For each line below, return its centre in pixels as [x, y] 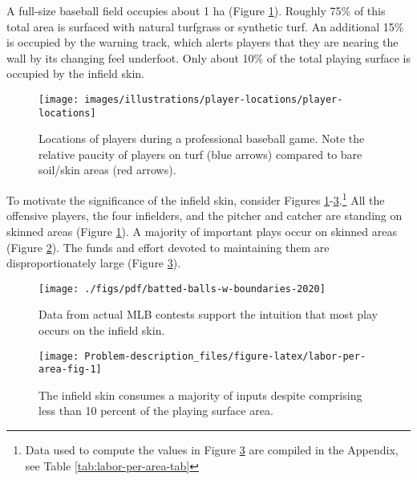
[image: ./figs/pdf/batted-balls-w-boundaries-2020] [182, 289]
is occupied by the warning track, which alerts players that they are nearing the [202, 42]
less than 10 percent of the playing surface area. [156, 411]
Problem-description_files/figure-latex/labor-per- [225, 356]
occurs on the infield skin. [102, 329]
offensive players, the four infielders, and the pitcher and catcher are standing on [204, 216]
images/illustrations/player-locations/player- [214, 99]
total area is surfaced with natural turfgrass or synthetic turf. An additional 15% [205, 26]
